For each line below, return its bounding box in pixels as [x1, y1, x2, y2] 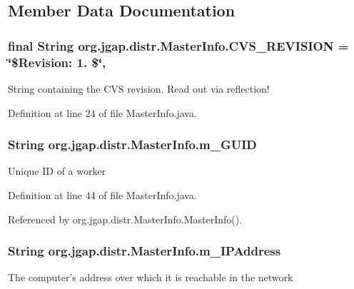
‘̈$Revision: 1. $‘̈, [8, 53, 106, 71]
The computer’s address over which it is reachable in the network [8, 270, 293, 285]
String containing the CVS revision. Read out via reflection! [8, 81, 270, 96]
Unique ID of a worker [8, 163, 106, 178]
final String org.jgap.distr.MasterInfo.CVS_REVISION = [8, 36, 349, 54]
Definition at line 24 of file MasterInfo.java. [8, 105, 197, 120]
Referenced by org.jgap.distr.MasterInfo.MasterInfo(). [8, 211, 243, 226]
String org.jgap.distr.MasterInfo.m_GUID [8, 136, 257, 153]
